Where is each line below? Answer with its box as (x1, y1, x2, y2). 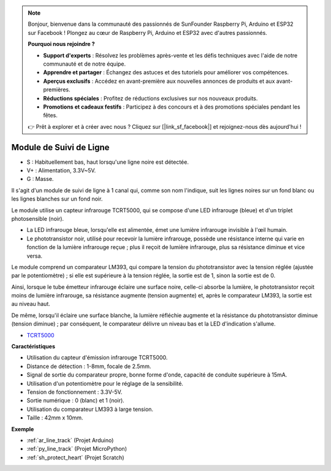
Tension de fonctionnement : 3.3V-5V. (26, 388, 123, 396)
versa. (26, 252, 43, 259)
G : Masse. (26, 175, 54, 183)
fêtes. (43, 112, 58, 119)
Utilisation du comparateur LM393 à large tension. (26, 405, 153, 413)
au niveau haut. (11, 301, 50, 308)
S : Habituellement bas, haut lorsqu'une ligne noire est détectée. (26, 158, 189, 166)
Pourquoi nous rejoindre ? (28, 40, 95, 48)
